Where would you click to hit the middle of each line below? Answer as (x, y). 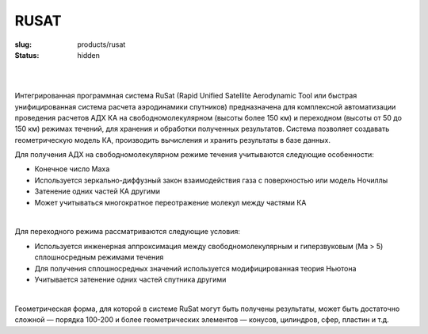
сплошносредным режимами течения (99, 257)
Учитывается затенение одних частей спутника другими (130, 279)
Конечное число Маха (72, 169)
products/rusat (101, 44)
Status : (27, 55)
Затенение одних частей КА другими (97, 191)
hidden (89, 55)
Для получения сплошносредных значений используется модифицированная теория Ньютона (195, 268)
